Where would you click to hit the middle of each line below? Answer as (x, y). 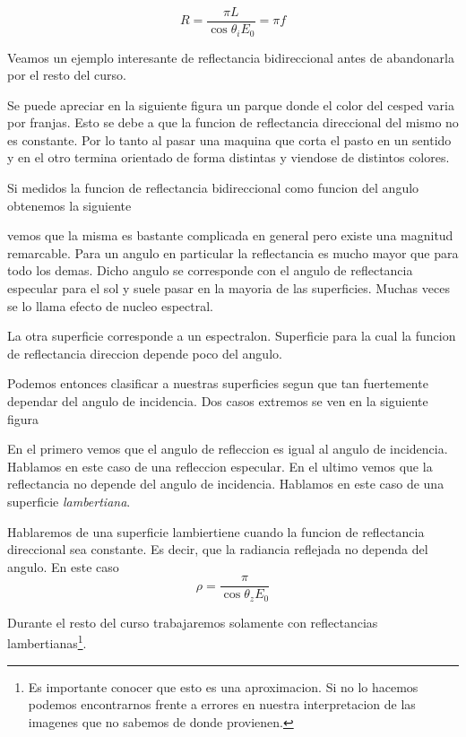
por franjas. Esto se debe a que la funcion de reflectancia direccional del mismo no (233, 122)
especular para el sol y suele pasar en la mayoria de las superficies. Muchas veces (229, 288)
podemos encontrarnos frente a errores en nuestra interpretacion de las (222, 704)
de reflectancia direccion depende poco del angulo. (145, 353)
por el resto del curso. (67, 75)
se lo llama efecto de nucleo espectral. (110, 305)
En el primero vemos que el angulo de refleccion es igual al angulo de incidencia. (228, 449)
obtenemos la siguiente (69, 205)
